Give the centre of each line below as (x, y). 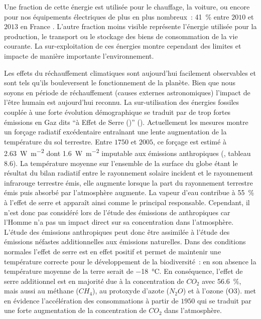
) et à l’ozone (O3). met (220, 291)
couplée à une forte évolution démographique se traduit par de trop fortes (117, 112)
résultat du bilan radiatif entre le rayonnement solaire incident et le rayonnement (129, 173)
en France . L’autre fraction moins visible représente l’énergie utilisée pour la (139, 26)
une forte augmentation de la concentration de (75, 310)
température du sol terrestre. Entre (58, 141)
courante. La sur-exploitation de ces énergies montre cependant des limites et (123, 46)
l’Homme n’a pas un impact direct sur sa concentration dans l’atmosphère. (119, 222)
